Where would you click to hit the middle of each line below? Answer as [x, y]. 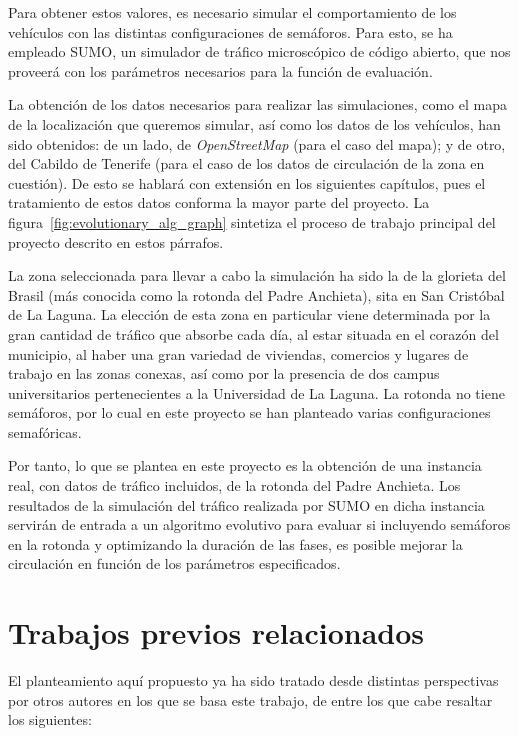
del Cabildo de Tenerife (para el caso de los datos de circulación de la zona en [246, 163]
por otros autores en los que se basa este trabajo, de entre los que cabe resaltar [250, 699]
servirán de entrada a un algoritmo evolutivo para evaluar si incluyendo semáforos [259, 524]
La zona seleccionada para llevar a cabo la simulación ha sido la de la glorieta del [257, 275]
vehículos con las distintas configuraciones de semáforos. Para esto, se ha [230, 31]
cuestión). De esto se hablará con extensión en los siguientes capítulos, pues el [247, 182]
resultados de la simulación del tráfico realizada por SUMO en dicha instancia [246, 504]
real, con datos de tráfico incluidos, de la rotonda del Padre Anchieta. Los [234, 485]
